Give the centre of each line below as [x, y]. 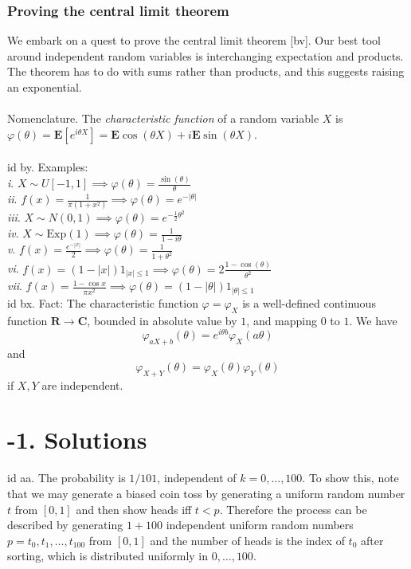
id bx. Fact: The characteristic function [103, 302]
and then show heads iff [134, 509]
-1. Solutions [77, 440]
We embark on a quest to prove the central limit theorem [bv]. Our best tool [194, 40]
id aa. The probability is [67, 478]
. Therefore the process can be [293, 509]
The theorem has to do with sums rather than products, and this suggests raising [206, 71]
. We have [373, 320]
